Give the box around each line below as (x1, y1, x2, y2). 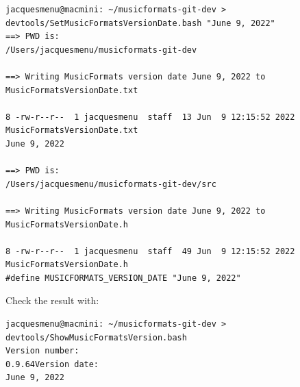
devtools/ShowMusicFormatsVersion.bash (5, 332, 187, 342)
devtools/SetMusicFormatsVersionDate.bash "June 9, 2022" (5, 18, 275, 28)
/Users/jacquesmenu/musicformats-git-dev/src (5, 179, 216, 189)
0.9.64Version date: (5, 359, 99, 369)
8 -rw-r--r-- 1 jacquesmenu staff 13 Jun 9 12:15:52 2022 (5, 112, 295, 122)
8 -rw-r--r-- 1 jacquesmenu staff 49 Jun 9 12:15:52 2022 (5, 246, 295, 256)
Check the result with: (5, 293, 99, 308)
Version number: (5, 346, 79, 356)
